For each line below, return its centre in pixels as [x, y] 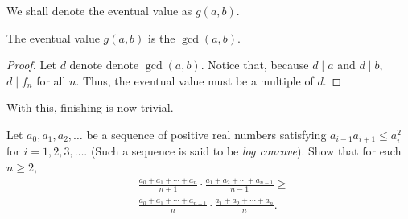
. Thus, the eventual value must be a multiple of [195, 80]
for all [51, 80]
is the [162, 37]
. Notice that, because [255, 65]
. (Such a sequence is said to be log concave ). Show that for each [243, 151]
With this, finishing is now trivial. [90, 107]
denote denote [104, 65]
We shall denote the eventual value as [99, 10]
